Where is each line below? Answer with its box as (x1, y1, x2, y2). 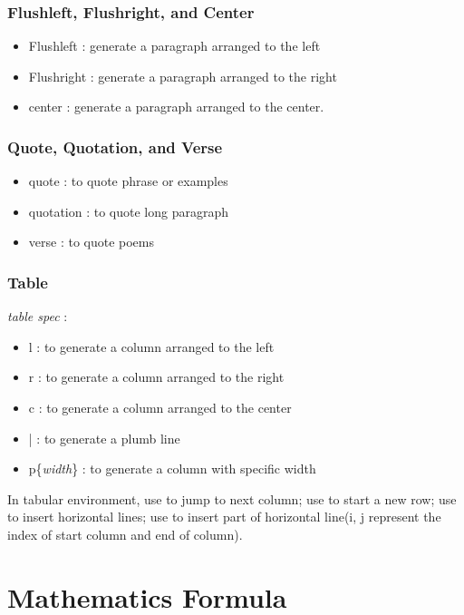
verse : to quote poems (28, 232, 155, 251)
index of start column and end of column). (7, 524, 243, 543)
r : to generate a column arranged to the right (28, 367, 285, 386)
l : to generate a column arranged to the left (28, 337, 275, 356)
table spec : (7, 307, 68, 326)
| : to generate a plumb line (28, 428, 180, 447)
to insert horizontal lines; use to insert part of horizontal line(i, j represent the (7, 507, 441, 526)
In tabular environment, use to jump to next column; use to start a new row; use (7, 489, 457, 508)
